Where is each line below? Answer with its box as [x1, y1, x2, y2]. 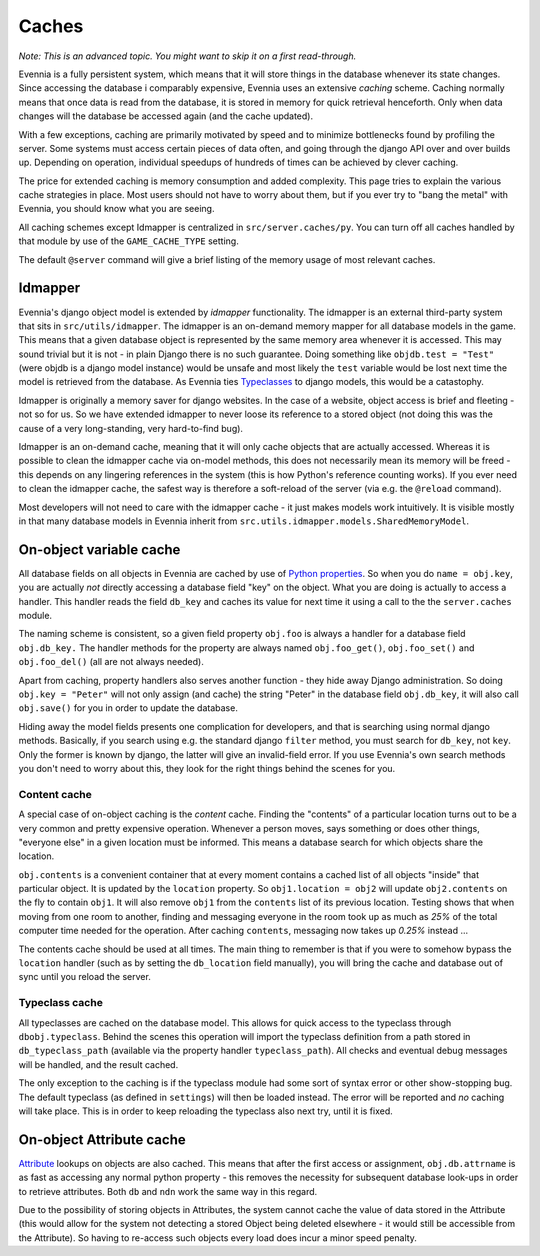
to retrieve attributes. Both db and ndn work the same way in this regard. [18, 1185, 318, 1197]
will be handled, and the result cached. [18, 1058, 179, 1070]
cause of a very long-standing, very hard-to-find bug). [18, 422, 244, 434]
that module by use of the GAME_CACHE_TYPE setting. [18, 235, 239, 247]
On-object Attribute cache [18, 1131, 186, 1148]
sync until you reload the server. [18, 971, 152, 983]
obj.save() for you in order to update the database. [18, 702, 239, 714]
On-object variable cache [18, 541, 181, 558]
